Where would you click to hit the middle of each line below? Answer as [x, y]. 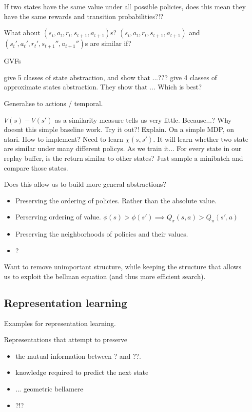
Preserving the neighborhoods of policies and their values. [102, 234]
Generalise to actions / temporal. [53, 103]
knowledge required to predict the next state [82, 372]
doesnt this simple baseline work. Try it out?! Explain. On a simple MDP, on [119, 129]
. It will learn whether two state [201, 139]
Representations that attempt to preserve [66, 339]
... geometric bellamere [49, 389]
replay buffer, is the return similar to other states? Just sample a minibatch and [124, 158]
